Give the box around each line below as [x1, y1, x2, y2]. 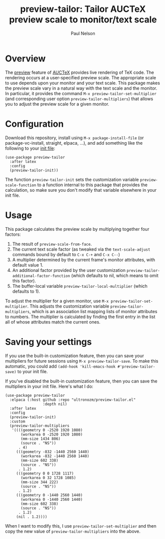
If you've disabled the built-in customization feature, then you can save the [5, 378, 158, 384]
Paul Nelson [71, 30, 95, 36]
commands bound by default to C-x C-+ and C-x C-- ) [12, 251, 120, 257]
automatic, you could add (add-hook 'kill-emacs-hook [5, 363, 116, 369]
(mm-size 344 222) [20, 480, 58, 485]
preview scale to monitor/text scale [9, 14, 157, 25]
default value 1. [12, 262, 43, 268]
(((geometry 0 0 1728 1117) [16, 471, 74, 476]
